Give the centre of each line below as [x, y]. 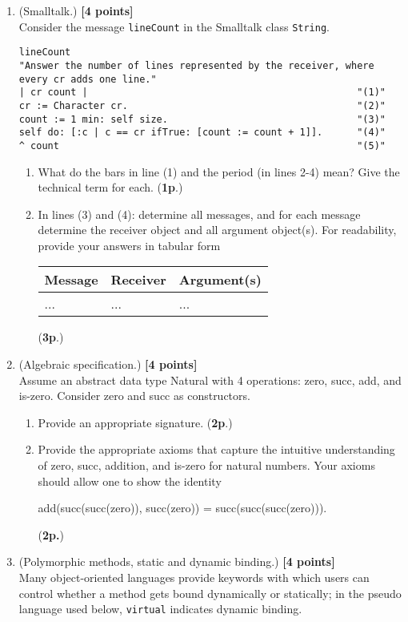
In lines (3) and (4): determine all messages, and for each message [199, 214]
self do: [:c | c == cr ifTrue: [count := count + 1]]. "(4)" [202, 133]
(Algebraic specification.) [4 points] [108, 364]
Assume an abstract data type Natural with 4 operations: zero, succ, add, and [210, 380]
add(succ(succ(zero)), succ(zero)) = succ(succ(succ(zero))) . [182, 508]
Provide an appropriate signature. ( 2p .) [135, 422]
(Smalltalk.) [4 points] [76, 10]
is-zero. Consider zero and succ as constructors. [134, 396]
